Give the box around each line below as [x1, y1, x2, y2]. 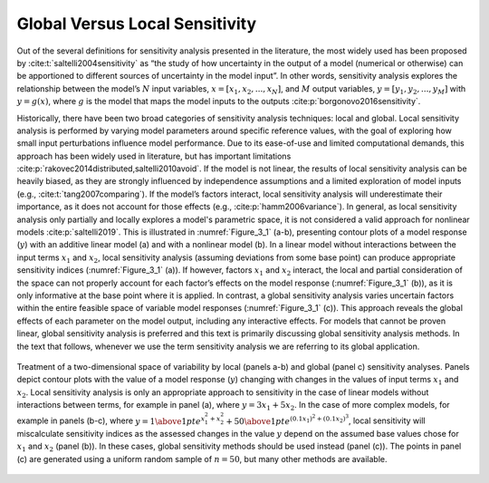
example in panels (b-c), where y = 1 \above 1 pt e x [16, 414, 206, 426]
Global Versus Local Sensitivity [16, 14, 257, 34]
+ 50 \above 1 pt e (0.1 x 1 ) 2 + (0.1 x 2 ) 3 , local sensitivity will [225, 413, 426, 426]
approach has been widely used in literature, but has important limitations [16, 150, 292, 161]
